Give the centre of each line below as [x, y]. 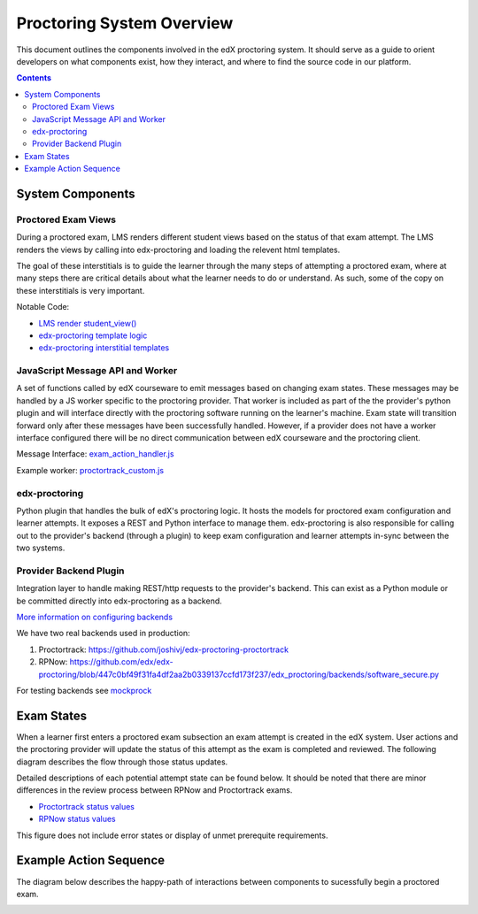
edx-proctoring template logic [93, 335]
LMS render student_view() [88, 323]
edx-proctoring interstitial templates [104, 348]
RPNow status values [77, 819]
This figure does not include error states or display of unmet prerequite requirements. [172, 835]
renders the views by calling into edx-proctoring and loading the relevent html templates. [178, 250]
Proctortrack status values [86, 806]
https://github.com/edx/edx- [121, 662]
